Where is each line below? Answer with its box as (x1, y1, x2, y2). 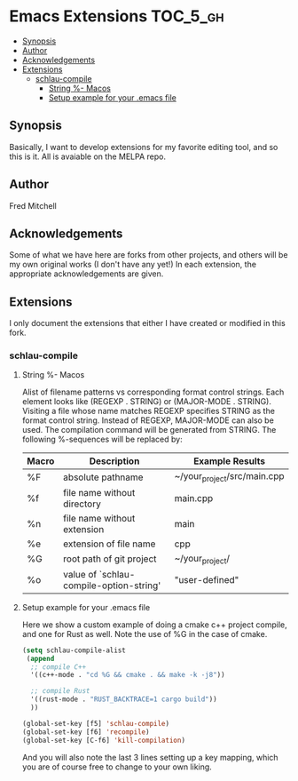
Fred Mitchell (9, 200, 58, 211)
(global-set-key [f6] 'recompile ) (21, 727, 150, 737)
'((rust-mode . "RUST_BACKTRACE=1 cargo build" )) (30, 695, 217, 704)
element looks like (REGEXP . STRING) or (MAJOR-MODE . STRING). (21, 396, 272, 407)
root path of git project (63, 553, 157, 565)
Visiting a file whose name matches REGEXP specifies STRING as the (21, 406, 275, 417)
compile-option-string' (63, 579, 161, 592)
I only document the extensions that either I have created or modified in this (9, 318, 286, 329)
